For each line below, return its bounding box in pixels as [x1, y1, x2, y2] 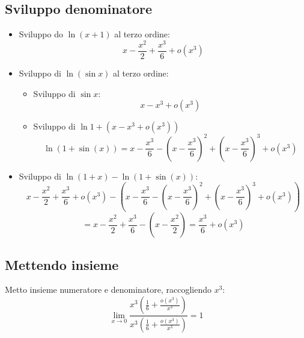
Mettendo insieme [5, 255, 119, 274]
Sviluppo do [19, 28, 63, 40]
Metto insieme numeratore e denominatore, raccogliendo [5, 283, 211, 296]
